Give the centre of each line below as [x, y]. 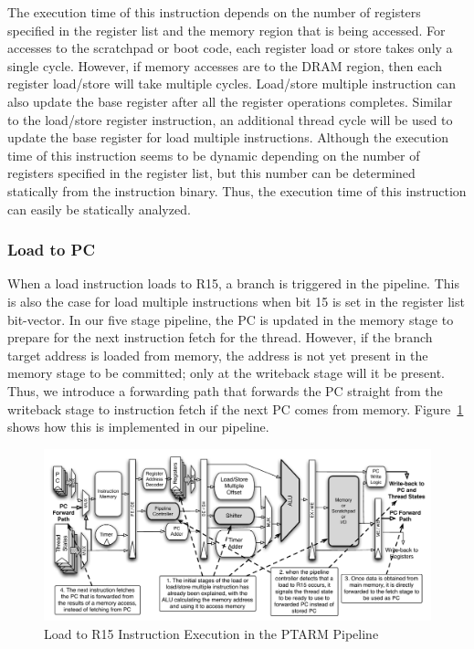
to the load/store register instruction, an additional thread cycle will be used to [230, 119]
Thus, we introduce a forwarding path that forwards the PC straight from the [225, 390]
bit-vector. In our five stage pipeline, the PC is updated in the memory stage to [231, 319]
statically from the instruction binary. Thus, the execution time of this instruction [237, 190]
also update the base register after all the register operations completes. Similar [230, 101]
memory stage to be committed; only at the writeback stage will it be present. [226, 373]
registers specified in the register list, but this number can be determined [211, 173]
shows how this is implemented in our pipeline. [138, 427]
